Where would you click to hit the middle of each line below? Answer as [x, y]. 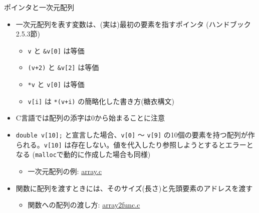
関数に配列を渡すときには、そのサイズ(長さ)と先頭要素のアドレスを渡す [134, 188]
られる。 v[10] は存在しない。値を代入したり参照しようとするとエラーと [135, 144]
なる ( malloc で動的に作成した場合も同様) [83, 154]
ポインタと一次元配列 [39, 7]
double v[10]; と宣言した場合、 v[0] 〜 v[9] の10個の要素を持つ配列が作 [135, 134]
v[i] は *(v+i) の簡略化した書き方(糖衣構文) [101, 101]
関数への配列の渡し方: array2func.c [84, 205]
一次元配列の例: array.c [65, 171]
